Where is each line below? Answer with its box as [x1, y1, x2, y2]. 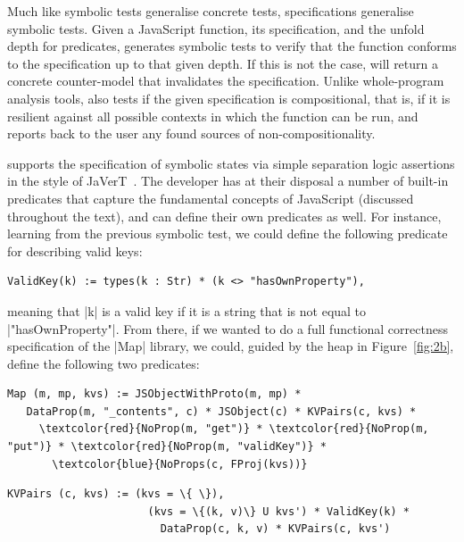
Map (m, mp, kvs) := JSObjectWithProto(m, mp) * [7, 388, 302, 401]
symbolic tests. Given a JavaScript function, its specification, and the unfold [7, 19, 425, 38]
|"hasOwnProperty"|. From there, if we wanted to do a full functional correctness [7, 319, 448, 338]
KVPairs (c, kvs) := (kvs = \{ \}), [7, 488, 225, 501]
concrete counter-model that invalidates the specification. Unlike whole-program [7, 71, 444, 90]
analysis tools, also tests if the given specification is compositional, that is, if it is [7, 88, 451, 107]
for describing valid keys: [7, 241, 143, 260]
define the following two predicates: [7, 354, 200, 372]
